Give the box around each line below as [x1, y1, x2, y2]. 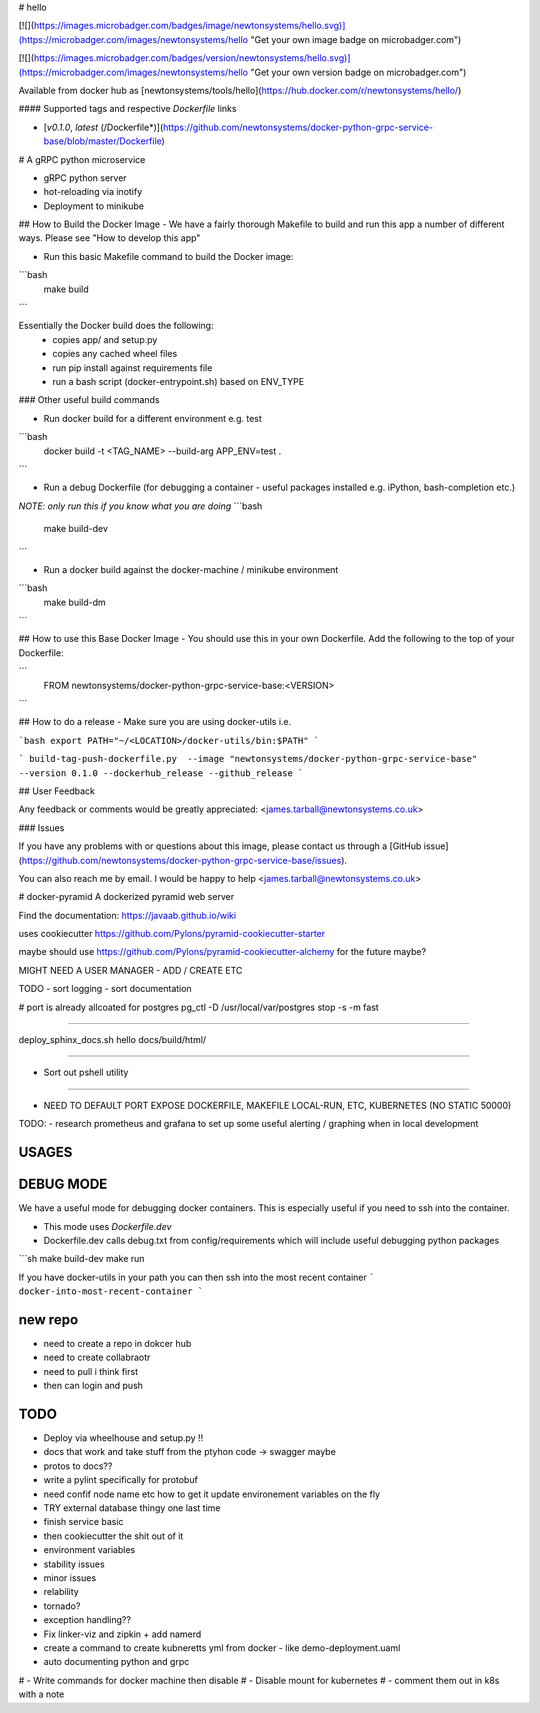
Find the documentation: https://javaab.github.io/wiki [18, 909, 237, 921]
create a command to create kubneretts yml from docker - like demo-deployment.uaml [43, 1641, 401, 1654]
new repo [18, 1311, 79, 1328]
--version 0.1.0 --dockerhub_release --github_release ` [18, 767, 304, 779]
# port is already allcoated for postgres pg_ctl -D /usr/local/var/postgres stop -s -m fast [18, 1001, 379, 1013]
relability [43, 1586, 79, 1598]
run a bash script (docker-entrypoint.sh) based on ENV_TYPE [52, 375, 305, 387]
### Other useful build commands [18, 394, 160, 406]
